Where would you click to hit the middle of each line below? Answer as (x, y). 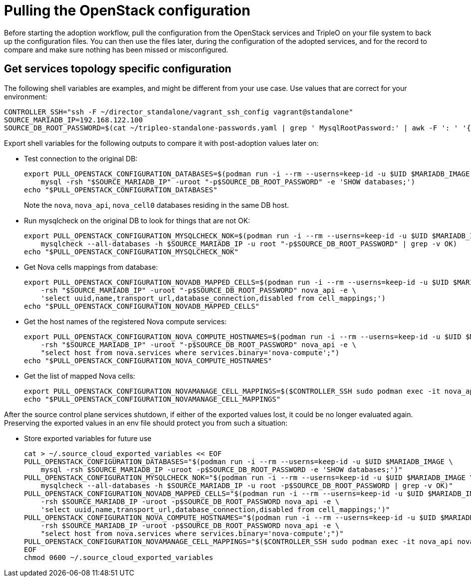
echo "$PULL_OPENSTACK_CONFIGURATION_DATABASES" (121, 190)
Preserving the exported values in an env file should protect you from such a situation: (146, 423)
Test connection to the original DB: (81, 158)
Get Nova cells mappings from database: (91, 267)
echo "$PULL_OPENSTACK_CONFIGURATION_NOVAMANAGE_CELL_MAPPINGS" (152, 399)
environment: (26, 96)
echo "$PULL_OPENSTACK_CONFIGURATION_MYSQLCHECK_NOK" (131, 252)
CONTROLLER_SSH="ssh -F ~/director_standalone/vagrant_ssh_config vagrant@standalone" (179, 112)
